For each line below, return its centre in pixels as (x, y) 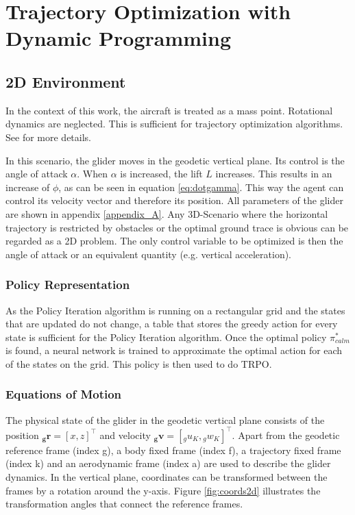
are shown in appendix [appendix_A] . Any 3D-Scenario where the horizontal (167, 213)
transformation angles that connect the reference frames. (124, 504)
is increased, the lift (161, 174)
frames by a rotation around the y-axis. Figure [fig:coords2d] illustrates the (163, 490)
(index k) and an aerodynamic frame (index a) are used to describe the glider (168, 463)
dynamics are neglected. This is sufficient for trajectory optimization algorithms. (174, 124)
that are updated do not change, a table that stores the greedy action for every (172, 324)
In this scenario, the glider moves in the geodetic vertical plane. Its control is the (175, 160)
